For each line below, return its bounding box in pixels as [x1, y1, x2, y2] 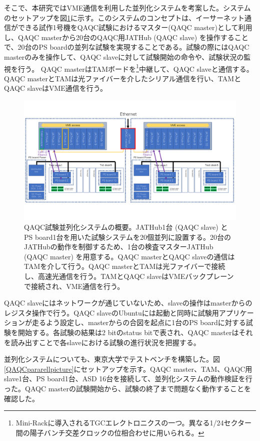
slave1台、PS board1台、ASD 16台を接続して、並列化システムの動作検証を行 [4, 373, 252, 384]
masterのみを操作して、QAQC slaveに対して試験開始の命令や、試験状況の [4, 51, 244, 62]
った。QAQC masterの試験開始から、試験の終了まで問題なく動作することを [4, 383, 251, 393]
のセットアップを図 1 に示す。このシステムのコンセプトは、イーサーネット [4, 12, 244, 23]
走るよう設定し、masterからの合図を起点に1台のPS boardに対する [31, 317, 246, 328]
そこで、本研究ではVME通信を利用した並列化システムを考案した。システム [4, 3, 251, 13]
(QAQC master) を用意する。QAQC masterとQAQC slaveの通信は [24, 251, 235, 261]
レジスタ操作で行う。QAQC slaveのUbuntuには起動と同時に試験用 [4, 307, 219, 318]
